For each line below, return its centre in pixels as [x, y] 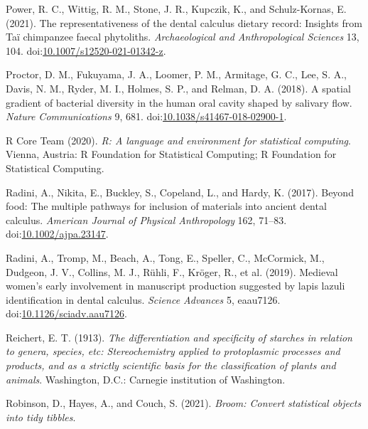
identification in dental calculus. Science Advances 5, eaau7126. [143, 299]
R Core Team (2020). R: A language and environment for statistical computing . [178, 140]
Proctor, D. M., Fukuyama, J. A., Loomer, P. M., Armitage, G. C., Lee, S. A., [176, 74]
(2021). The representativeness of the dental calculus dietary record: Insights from [184, 22]
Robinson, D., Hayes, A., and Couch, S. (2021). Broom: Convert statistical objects [184, 403]
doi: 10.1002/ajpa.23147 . [57, 234]
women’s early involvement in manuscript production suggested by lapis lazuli [175, 286]
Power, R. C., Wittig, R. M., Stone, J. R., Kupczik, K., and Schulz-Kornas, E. [176, 9]
